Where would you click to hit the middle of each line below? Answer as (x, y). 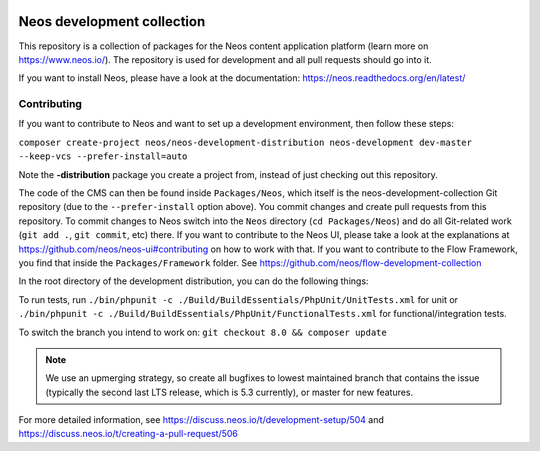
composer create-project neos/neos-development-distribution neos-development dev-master (245, 142)
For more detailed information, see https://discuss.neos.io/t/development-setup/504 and (201, 420)
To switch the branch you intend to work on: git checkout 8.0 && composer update (202, 332)
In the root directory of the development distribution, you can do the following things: (193, 281)
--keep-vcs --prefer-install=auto (103, 156)
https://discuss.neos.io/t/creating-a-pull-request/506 (128, 434)
